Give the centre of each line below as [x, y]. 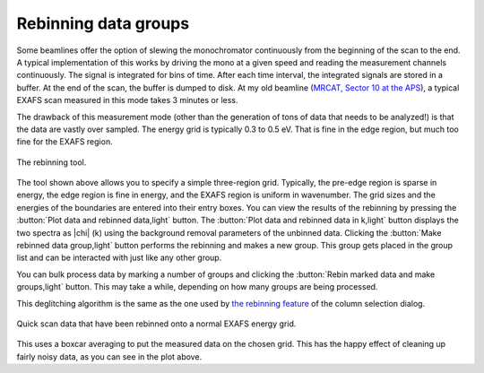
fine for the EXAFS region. [65, 142]
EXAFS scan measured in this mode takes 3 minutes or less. [127, 100]
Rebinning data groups [103, 23]
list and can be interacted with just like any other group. [119, 258]
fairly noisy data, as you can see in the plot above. [109, 356]
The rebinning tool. [52, 162]
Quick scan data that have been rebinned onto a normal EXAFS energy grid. [156, 324]
